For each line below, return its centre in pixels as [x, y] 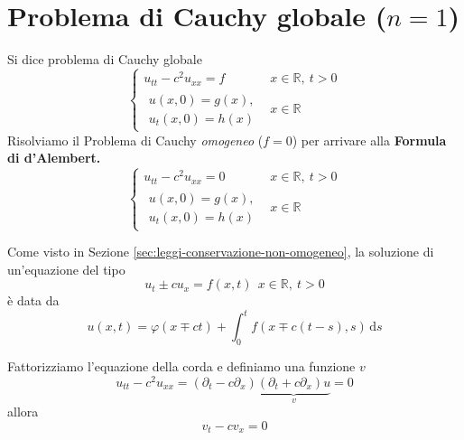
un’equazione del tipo [66, 269]
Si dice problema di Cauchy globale [105, 59]
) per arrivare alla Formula [369, 140]
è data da [33, 300]
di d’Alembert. [54, 158]
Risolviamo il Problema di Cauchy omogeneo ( [135, 140]
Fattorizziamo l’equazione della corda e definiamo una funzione [181, 366]
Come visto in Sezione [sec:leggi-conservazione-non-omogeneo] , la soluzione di [221, 252]
